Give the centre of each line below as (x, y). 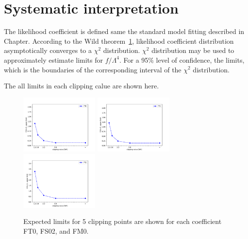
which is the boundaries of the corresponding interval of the (93, 69)
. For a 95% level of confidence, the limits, (182, 60)
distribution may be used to (193, 50)
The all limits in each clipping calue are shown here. (82, 86)
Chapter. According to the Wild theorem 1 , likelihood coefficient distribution (119, 41)
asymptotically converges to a (48, 50)
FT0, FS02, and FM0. (56, 231)
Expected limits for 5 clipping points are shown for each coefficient (123, 221)
